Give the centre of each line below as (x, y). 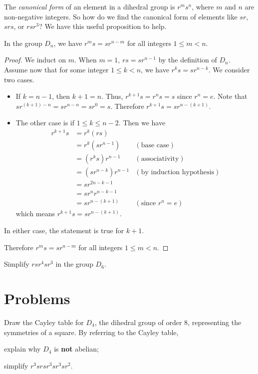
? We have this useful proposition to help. (103, 26)
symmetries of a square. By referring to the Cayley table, (91, 332)
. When (85, 60)
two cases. (19, 79)
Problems (37, 298)
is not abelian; (76, 349)
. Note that (230, 96)
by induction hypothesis (178, 173)
